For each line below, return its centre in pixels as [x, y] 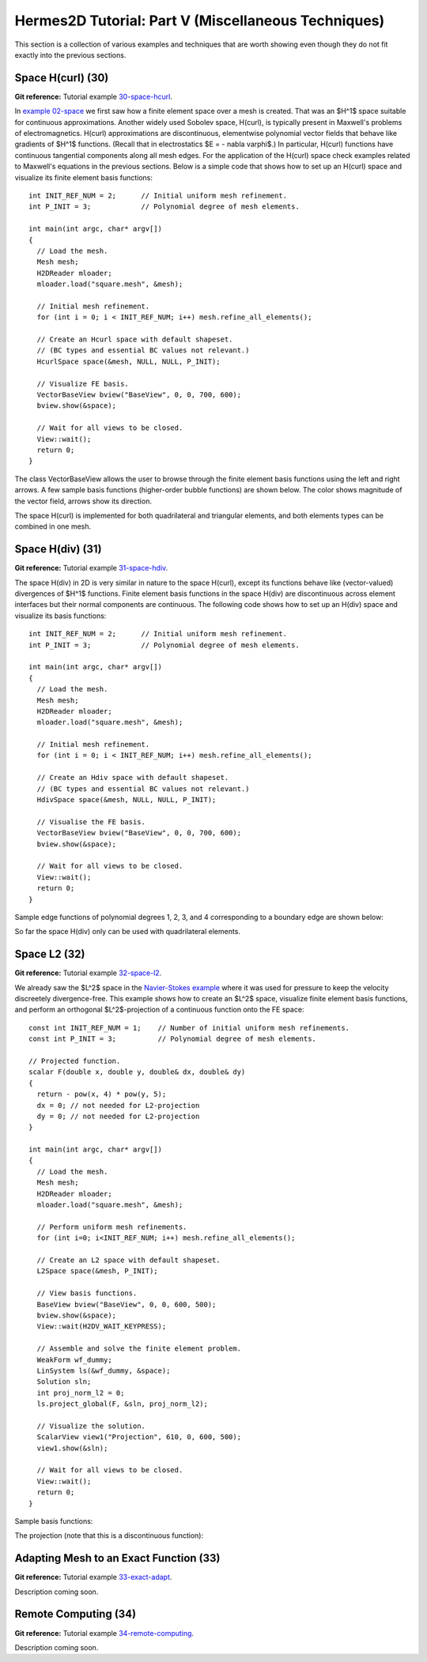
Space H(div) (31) [58, 549]
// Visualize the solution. [91, 1426]
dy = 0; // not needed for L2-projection [118, 1116]
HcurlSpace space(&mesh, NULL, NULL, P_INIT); [128, 361]
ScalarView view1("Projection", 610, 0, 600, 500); [139, 1437]
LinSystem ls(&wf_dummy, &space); [104, 1370]
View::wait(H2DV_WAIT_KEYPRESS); [102, 1327]
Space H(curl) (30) [62, 78]
